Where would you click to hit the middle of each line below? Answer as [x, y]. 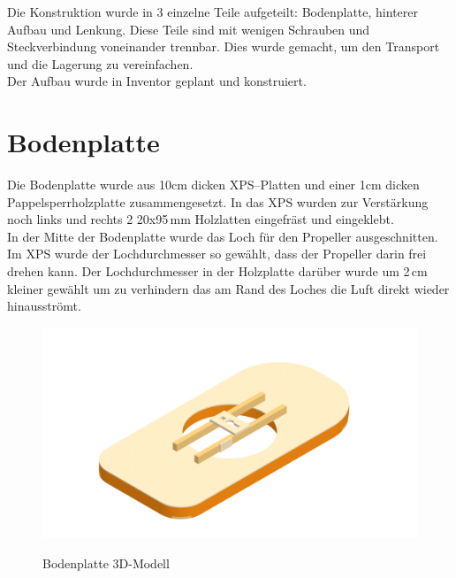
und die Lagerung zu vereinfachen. [100, 63]
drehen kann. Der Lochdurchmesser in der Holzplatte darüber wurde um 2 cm [217, 271]
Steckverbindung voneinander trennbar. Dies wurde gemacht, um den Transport [224, 46]
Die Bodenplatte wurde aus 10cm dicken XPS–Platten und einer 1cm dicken [213, 185]
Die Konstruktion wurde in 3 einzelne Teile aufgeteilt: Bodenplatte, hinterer [213, 12]
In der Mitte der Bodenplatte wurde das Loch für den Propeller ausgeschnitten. [223, 236]
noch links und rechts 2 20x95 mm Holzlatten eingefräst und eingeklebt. [201, 219]
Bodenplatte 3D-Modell [106, 563]
